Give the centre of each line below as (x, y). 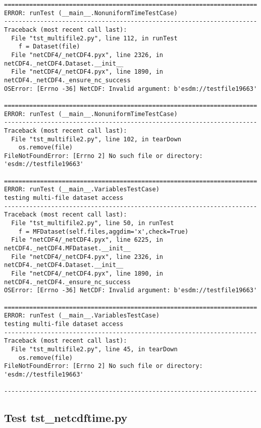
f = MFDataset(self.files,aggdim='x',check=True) (103, 231)
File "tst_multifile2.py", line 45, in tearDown (94, 349)
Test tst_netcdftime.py (66, 418)
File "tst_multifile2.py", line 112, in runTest (94, 38)
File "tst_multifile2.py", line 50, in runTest (93, 223)
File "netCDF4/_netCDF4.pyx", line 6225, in (87, 240)
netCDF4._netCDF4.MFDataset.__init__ (67, 249)
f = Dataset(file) (49, 47)
